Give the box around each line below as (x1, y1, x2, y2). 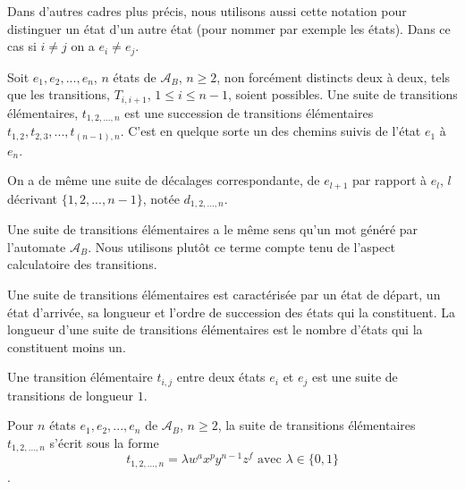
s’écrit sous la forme (49, 433, 159, 451)
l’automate (7, 237, 66, 256)
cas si (7, 37, 37, 55)
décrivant (7, 189, 58, 207)
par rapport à (352, 171, 427, 190)
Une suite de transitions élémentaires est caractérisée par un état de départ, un (7, 284, 441, 303)
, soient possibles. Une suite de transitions (228, 85, 458, 104)
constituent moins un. (7, 337, 126, 356)
